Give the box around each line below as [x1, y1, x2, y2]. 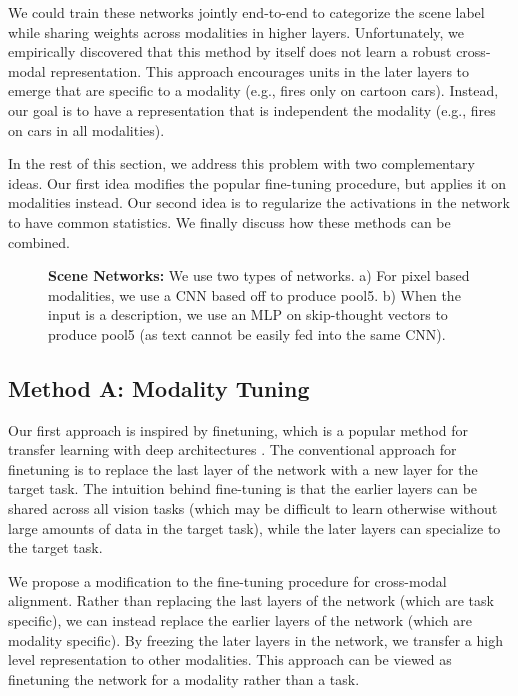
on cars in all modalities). [8, 119, 165, 140]
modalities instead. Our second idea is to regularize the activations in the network [8, 192, 510, 213]
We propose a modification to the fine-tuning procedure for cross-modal [8, 570, 447, 591]
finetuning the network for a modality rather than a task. [8, 668, 360, 689]
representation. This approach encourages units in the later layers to [50, 60, 470, 81]
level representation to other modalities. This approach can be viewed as [8, 649, 452, 670]
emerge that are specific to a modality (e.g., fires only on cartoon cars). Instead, [8, 80, 499, 101]
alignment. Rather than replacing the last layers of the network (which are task [8, 590, 494, 611]
